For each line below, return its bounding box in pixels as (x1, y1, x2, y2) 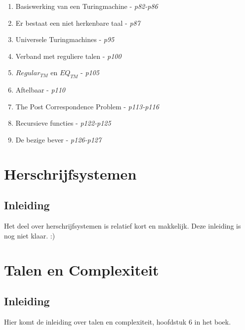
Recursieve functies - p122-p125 (15, 118, 111, 128)
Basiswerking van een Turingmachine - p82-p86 (15, 1, 158, 11)
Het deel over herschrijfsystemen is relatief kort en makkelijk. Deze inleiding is (4, 221, 241, 231)
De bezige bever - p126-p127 (15, 134, 102, 144)
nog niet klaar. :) (4, 230, 55, 240)
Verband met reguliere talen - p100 (15, 50, 122, 61)
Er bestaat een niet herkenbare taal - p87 (15, 17, 140, 28)
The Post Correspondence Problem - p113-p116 (15, 101, 159, 111)
